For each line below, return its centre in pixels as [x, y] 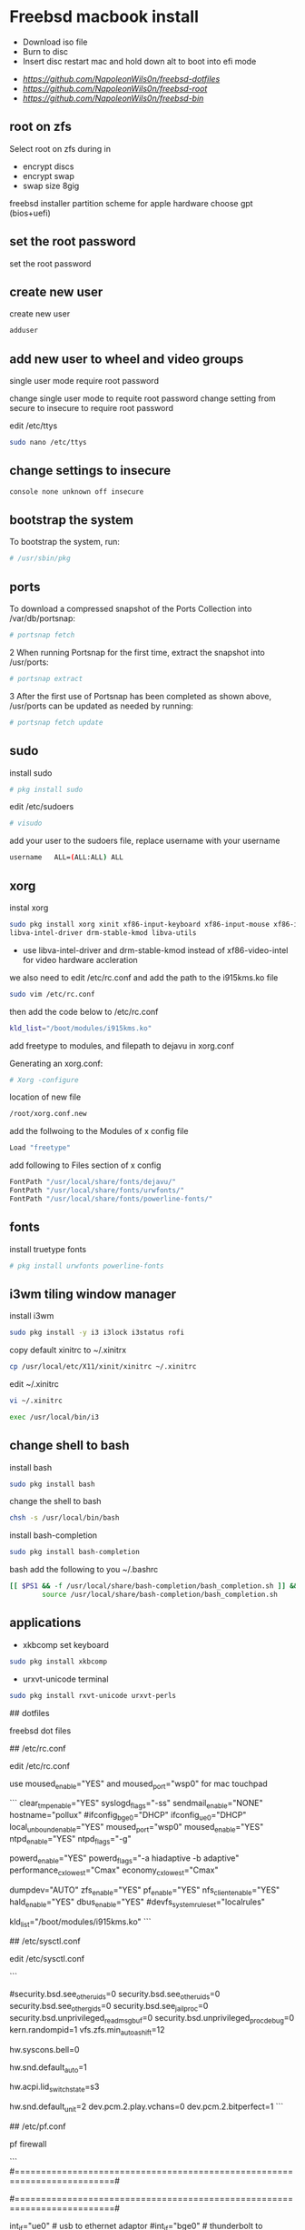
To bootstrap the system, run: [64, 542]
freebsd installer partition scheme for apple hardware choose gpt [131, 203]
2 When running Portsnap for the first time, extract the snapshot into [137, 653]
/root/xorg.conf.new [49, 1114]
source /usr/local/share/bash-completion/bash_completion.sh [160, 1595]
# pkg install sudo [46, 789]
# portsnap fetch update [56, 722]
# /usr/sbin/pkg [40, 558]
